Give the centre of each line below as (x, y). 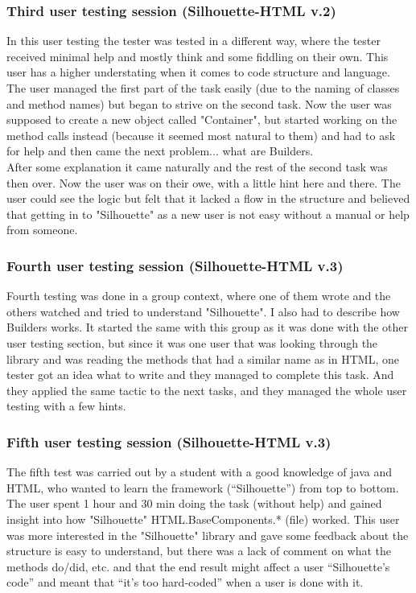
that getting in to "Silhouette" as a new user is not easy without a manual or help (208, 214)
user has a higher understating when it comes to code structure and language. (198, 72)
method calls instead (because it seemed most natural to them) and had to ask (201, 135)
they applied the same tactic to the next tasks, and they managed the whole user (207, 390)
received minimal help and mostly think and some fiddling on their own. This (198, 56)
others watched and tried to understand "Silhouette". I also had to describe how (203, 311)
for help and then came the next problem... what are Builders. (160, 151)
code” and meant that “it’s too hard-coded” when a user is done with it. (185, 582)
